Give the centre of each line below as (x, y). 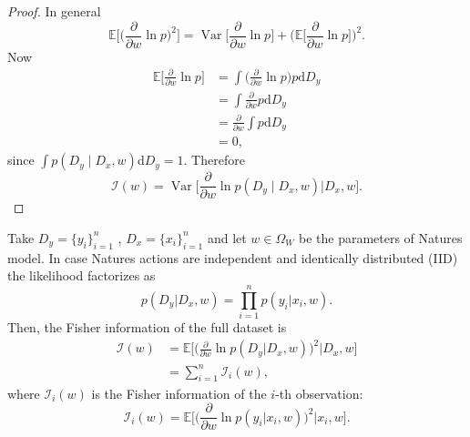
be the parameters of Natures (380, 237)
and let (227, 237)
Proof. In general (54, 11)
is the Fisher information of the (179, 393)
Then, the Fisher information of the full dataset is (147, 327)
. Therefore (214, 160)
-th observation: (319, 393)
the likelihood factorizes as (82, 275)
